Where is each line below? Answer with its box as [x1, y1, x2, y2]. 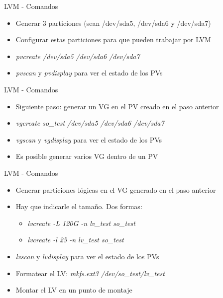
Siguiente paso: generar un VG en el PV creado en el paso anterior [15, 101, 219, 111]
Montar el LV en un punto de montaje [15, 285, 132, 295]
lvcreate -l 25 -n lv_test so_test [27, 234, 124, 245]
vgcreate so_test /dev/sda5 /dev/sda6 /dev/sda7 [15, 118, 164, 128]
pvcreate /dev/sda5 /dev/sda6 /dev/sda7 [15, 51, 140, 61]
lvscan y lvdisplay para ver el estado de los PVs [15, 251, 159, 261]
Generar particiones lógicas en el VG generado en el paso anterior [15, 184, 216, 195]
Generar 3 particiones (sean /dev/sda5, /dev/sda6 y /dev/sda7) [15, 17, 211, 28]
